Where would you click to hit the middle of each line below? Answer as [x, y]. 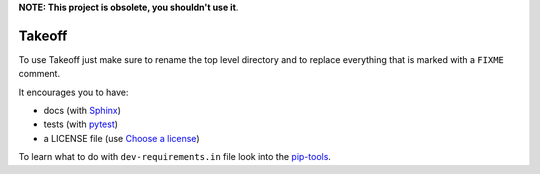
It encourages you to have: [73, 92]
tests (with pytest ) [81, 124]
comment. [39, 74]
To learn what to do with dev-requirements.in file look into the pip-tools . [175, 157]
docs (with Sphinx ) [82, 111]
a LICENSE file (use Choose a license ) [121, 138]
